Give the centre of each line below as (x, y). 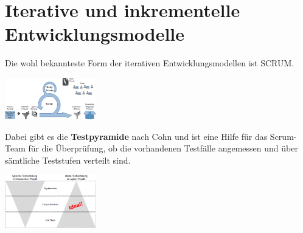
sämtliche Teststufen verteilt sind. (68, 160)
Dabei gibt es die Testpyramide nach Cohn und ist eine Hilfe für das (136, 136)
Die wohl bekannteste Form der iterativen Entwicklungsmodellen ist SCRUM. (150, 63)
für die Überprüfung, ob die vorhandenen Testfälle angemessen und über (163, 148)
